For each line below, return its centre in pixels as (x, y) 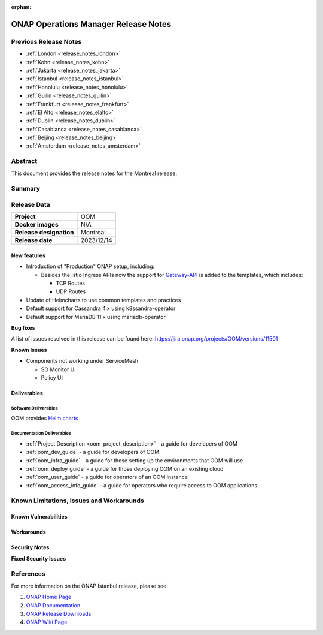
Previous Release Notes (46, 41)
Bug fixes (23, 328)
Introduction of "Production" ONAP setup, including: (90, 266)
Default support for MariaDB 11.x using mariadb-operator (96, 317)
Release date (33, 240)
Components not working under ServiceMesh (82, 361)
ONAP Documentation (53, 605)
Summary (26, 189)
